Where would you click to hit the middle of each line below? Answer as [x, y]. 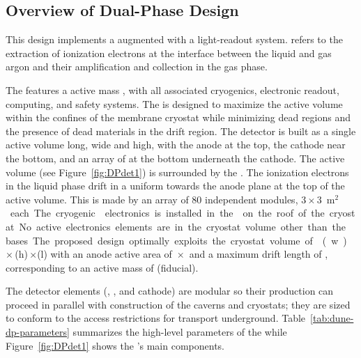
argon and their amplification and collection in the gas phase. [137, 67]
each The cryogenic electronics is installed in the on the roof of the [167, 213]
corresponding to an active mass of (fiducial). [102, 267]
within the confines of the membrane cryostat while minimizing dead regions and [178, 117]
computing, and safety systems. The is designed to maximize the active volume [174, 103]
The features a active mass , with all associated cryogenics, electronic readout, [172, 89]
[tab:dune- [332, 318]
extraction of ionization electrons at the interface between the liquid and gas [169, 53]
